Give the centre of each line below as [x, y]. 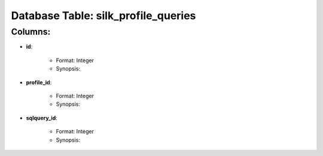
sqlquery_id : [42, 118]
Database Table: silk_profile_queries [103, 16]
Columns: [31, 32]
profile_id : [39, 82]
